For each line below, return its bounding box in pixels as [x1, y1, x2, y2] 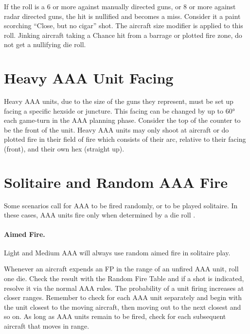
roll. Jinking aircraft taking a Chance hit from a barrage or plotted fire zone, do [4, 30, 242, 40]
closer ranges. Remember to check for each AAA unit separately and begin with [4, 292, 242, 302]
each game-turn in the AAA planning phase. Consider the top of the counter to [4, 115, 241, 125]
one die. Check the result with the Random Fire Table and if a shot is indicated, [4, 273, 244, 283]
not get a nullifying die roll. [4, 39, 86, 50]
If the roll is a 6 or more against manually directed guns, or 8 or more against [4, 1, 236, 11]
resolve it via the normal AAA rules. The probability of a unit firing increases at [4, 283, 244, 293]
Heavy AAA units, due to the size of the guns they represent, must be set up [4, 96, 233, 106]
